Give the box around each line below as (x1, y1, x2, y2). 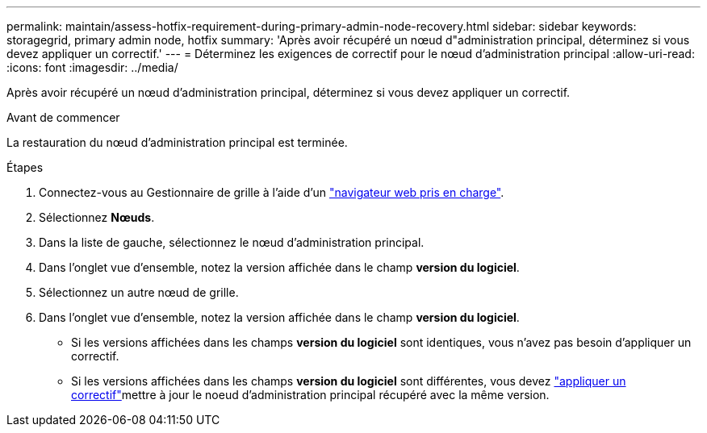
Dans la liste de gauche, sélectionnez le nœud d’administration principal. (39, 235, 425, 249)
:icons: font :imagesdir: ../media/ (6, 60, 178, 74)
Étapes (6, 160, 44, 174)
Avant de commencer (6, 110, 120, 124)
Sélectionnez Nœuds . (39, 210, 155, 224)
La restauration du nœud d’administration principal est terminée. (6, 135, 348, 149)
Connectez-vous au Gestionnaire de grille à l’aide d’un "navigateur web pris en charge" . (39, 185, 504, 199)
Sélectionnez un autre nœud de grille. (39, 285, 239, 299)
